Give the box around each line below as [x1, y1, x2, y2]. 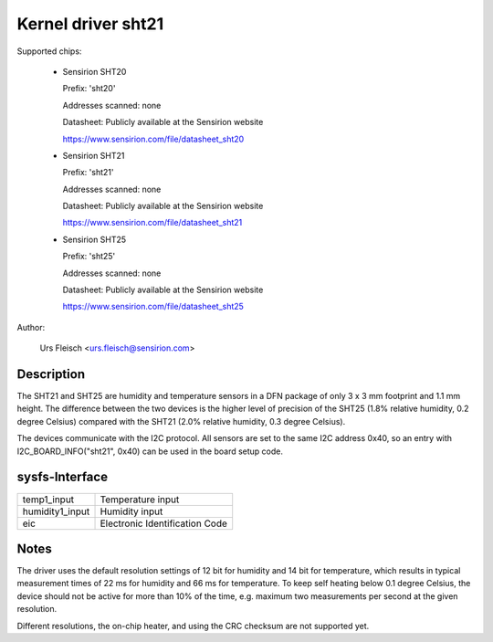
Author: [16, 321, 46, 332]
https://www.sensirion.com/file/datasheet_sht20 [62, 133, 245, 144]
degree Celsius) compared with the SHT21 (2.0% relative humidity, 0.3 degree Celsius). [16, 416, 346, 426]
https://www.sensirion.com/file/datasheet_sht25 [62, 301, 244, 312]
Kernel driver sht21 [16, 14, 164, 34]
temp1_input [22, 493, 75, 506]
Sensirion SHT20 [62, 66, 127, 77]
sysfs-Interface [16, 469, 109, 485]
